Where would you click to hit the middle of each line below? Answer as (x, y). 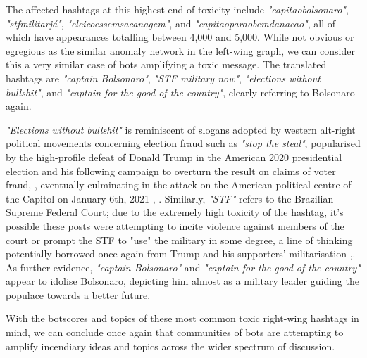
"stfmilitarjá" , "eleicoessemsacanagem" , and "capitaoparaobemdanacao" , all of (171, 23)
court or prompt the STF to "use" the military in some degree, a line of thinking (179, 239)
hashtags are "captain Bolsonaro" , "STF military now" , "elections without (163, 78)
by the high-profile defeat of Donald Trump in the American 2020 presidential (174, 156)
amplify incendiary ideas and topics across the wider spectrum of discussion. (170, 346)
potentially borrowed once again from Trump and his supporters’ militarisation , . (181, 254)
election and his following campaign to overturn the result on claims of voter (171, 171)
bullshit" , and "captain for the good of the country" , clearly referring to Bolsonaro (180, 92)
